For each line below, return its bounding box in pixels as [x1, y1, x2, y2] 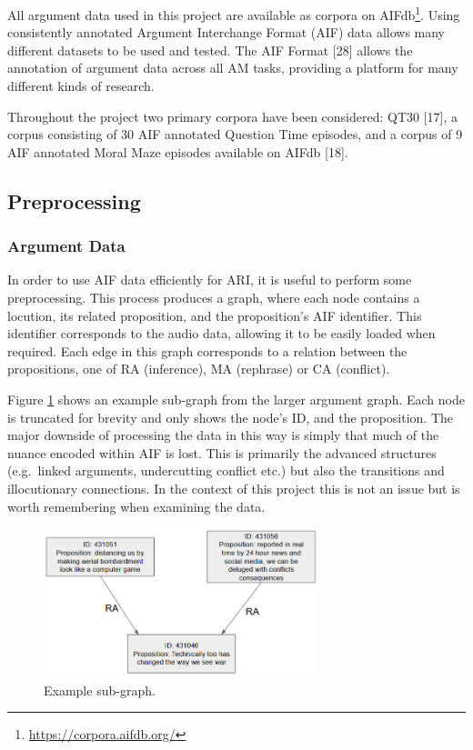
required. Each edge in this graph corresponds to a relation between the [7, 341, 408, 360]
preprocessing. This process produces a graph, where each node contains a [7, 288, 420, 306]
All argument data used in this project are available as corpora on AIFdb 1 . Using [7, 3, 460, 24]
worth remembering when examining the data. [7, 496, 266, 515]
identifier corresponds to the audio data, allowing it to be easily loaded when [7, 324, 436, 343]
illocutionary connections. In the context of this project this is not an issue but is [7, 478, 460, 497]
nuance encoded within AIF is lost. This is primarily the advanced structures [7, 443, 437, 462]
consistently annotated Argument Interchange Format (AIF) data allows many [7, 23, 446, 42]
